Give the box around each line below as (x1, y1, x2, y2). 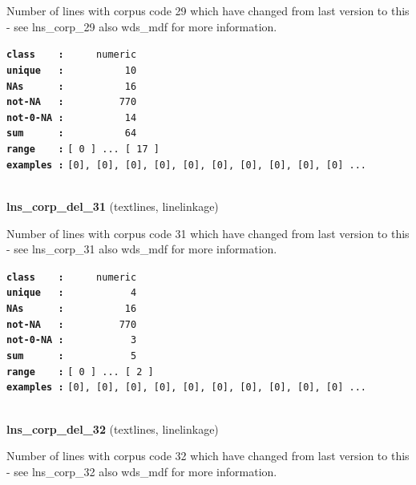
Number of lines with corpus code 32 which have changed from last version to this (6, 447, 410, 464)
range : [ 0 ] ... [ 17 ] (6, 143, 160, 156)
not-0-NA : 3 (6, 334, 137, 346)
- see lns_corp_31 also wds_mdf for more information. (6, 240, 277, 257)
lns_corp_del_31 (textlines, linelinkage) (6, 198, 219, 215)
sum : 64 (6, 127, 137, 139)
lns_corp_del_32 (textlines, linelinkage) (6, 420, 219, 437)
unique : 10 (6, 64, 137, 76)
